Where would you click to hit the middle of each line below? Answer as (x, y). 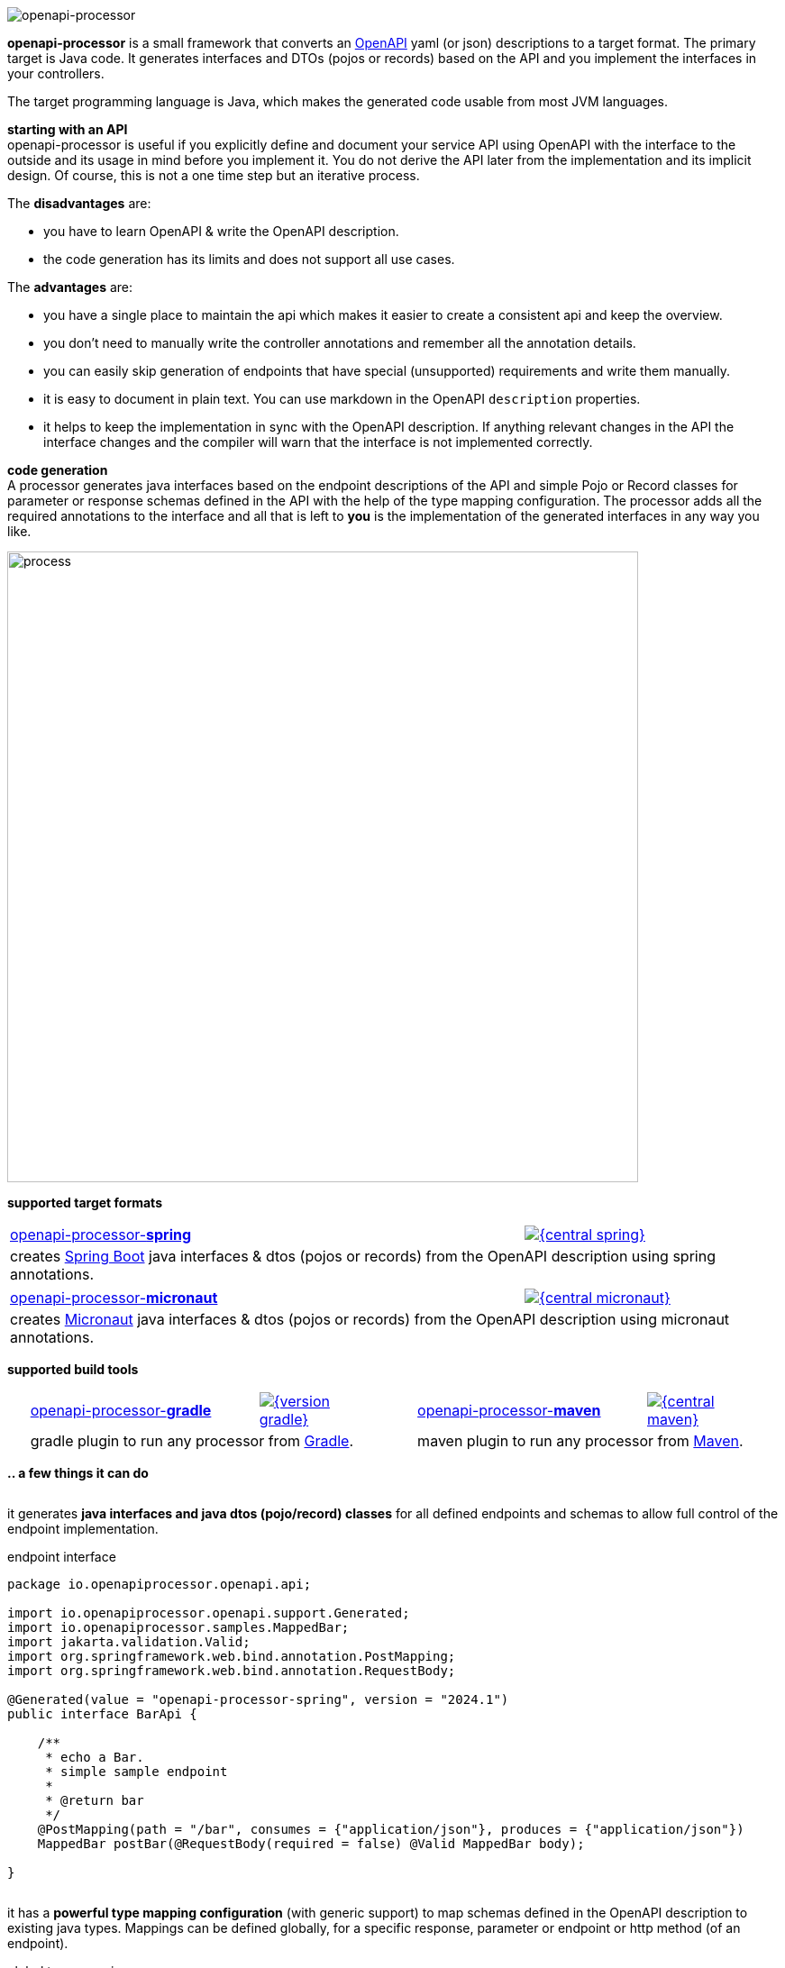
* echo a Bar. (95, 1757)
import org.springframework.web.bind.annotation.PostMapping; (232, 1656)
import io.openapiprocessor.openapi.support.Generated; (209, 1613)
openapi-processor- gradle (121, 1410)
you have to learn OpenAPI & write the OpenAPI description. (221, 231)
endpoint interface (62, 1557)
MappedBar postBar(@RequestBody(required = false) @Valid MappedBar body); (311, 1844)
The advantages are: (70, 287)
